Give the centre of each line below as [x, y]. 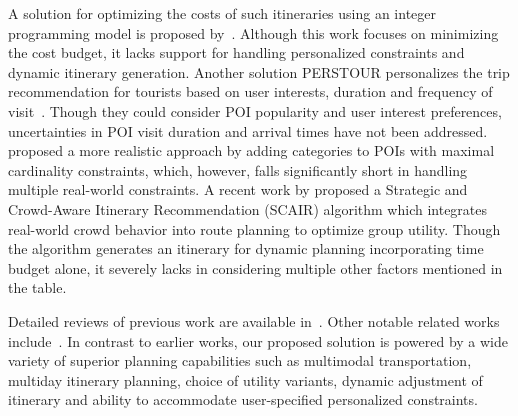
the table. [37, 287]
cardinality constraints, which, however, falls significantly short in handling [238, 169]
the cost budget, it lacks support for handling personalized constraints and [236, 52]
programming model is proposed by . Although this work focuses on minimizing [253, 32]
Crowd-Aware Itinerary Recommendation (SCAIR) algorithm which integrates [248, 208]
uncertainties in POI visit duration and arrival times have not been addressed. [248, 130]
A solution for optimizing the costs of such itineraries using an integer [222, 13]
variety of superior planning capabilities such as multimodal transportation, [240, 360]
